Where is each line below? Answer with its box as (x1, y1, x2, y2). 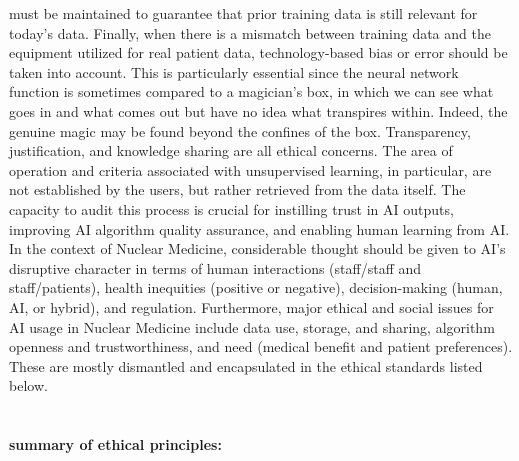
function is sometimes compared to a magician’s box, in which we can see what (9, 81, 494, 102)
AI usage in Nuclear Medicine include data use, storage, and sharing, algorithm (9, 316, 495, 337)
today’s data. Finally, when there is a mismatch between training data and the (9, 22, 491, 43)
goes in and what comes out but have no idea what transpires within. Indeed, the (9, 100, 508, 121)
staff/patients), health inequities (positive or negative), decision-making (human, (9, 277, 503, 298)
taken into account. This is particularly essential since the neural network (9, 61, 459, 82)
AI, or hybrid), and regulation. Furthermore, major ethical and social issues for (9, 296, 494, 317)
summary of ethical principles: (9, 434, 222, 455)
